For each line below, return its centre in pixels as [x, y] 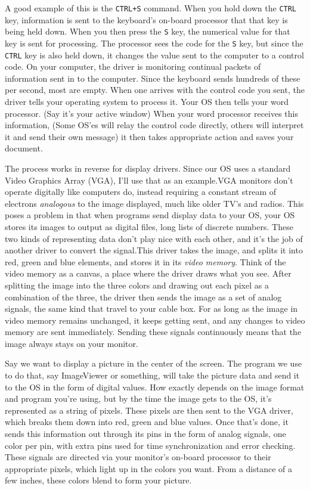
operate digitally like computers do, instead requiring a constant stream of [141, 192]
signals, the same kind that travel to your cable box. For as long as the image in [151, 308]
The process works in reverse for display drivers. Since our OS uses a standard [148, 168]
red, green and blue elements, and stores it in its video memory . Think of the [145, 261]
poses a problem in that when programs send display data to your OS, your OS [150, 215]
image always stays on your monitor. [72, 343]
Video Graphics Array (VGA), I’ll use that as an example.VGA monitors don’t [149, 180]
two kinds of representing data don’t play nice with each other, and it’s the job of [154, 238]
